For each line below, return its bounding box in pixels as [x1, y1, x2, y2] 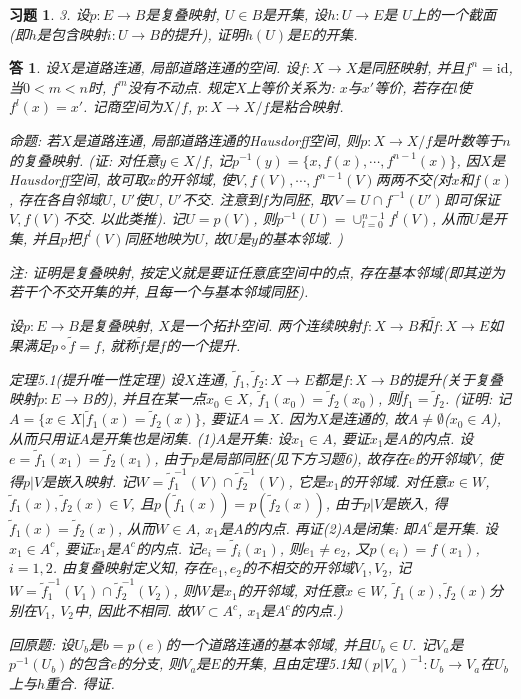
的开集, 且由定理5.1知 [220, 653, 361, 674]
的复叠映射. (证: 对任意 [9, 149, 160, 170]
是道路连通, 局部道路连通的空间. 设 [70, 57, 300, 78]
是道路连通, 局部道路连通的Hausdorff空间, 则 [71, 129, 361, 150]
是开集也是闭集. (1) [89, 427, 216, 448]
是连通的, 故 [328, 408, 408, 429]
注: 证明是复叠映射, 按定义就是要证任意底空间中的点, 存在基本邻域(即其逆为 [9, 261, 505, 282]
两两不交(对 [375, 169, 452, 190]
